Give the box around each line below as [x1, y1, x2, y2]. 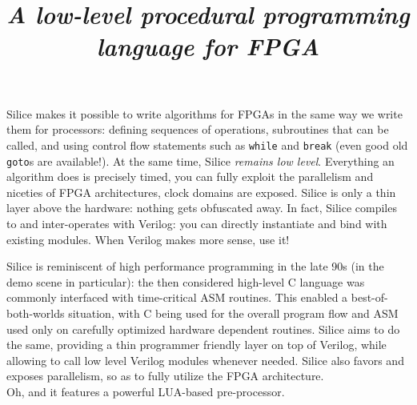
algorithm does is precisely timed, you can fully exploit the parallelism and [6, 168, 374, 185]
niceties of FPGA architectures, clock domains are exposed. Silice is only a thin [6, 183, 396, 200]
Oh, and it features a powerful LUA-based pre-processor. [6, 383, 285, 399]
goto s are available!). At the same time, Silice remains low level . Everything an [6, 152, 395, 169]
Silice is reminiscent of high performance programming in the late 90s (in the [6, 258, 384, 275]
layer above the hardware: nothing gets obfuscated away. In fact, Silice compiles [6, 199, 397, 216]
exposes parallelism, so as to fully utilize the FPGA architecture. [6, 367, 324, 384]
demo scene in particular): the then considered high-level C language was [6, 273, 365, 290]
